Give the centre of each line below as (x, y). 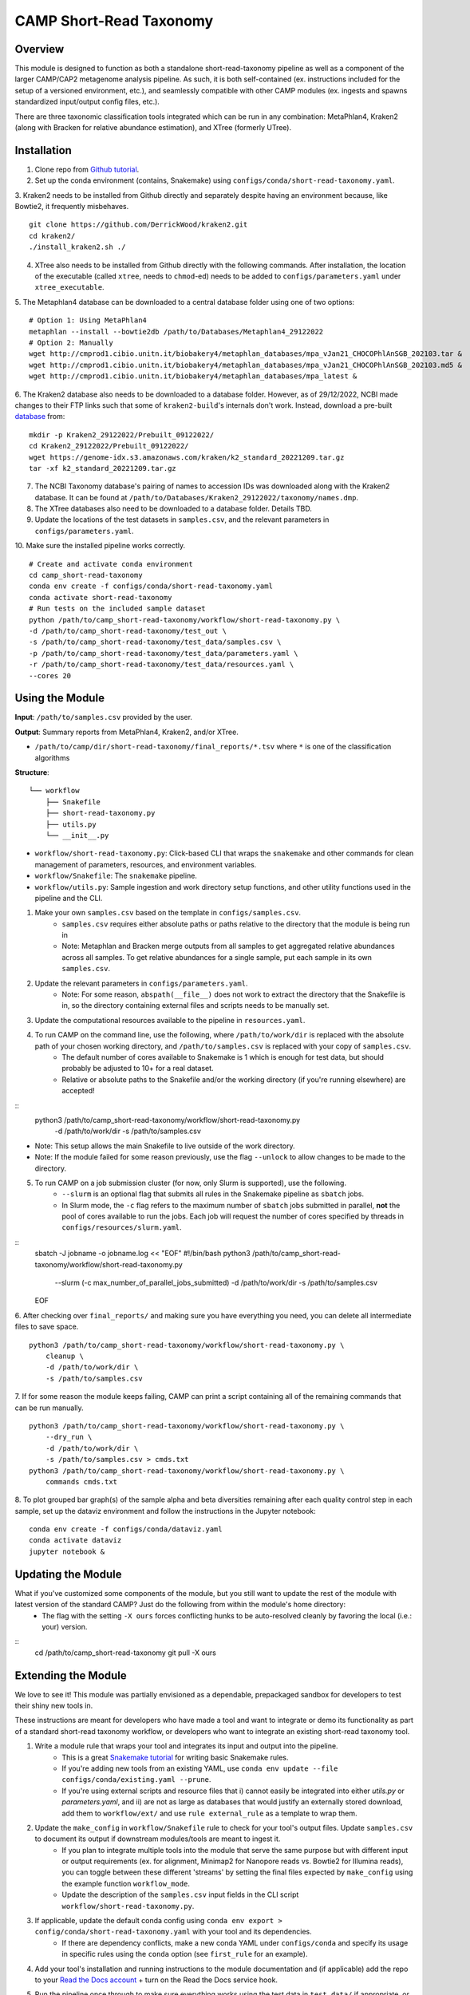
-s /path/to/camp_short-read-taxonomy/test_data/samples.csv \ (155, 642)
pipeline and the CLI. (69, 898)
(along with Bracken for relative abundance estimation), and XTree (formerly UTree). (153, 128)
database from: (40, 417)
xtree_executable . (69, 287)
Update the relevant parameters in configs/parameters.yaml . (141, 983)
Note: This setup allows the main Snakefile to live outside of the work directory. (165, 1146)
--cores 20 (50, 676)
